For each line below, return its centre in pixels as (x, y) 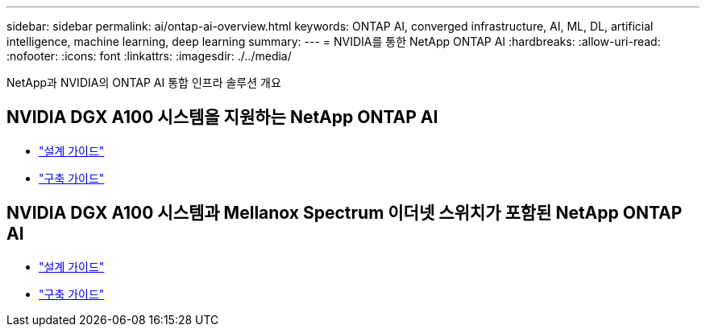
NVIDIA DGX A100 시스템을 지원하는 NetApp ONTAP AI (222, 117)
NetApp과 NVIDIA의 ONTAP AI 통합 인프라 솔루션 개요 (144, 82)
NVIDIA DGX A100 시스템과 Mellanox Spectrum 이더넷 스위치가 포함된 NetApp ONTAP (345, 213)
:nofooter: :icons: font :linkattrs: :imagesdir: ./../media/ (149, 56)
